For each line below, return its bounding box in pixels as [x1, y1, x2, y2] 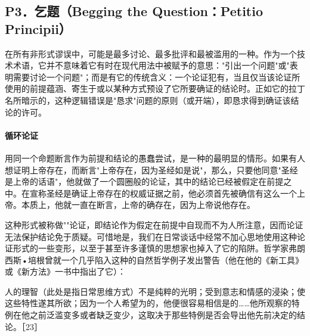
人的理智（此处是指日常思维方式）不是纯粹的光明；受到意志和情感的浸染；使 [5, 285, 305, 297]
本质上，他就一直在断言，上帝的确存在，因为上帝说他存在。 [21, 198, 255, 211]
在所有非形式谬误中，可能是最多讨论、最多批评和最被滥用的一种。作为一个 [5, 47, 297, 60]
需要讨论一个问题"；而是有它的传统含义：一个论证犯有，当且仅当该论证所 [13, 70, 300, 83]
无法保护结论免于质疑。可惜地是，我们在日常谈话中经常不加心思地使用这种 [5, 230, 297, 242]
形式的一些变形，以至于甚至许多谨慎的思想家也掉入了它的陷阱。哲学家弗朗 [13, 242, 305, 254]
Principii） [5, 19, 72, 38]
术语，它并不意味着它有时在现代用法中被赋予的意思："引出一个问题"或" [13, 59, 290, 71]
